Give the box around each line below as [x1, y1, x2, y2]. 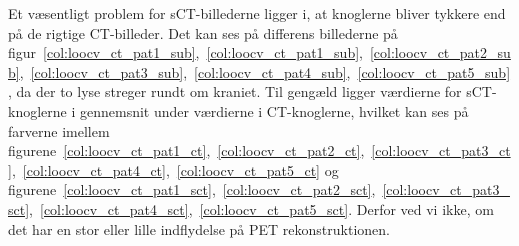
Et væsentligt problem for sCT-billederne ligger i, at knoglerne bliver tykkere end [8, 3, 506, 23]
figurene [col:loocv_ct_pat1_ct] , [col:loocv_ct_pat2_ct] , [8, 140, 365, 161]
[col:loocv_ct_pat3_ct [371, 140, 511, 161]
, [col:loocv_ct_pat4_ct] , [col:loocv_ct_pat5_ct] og [11, 159, 339, 180]
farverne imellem [8, 120, 110, 141]
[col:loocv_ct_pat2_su [369, 42, 511, 63]
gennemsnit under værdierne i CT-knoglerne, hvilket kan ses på [79, 100, 469, 121]
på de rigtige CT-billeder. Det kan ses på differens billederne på [8, 22, 398, 43]
